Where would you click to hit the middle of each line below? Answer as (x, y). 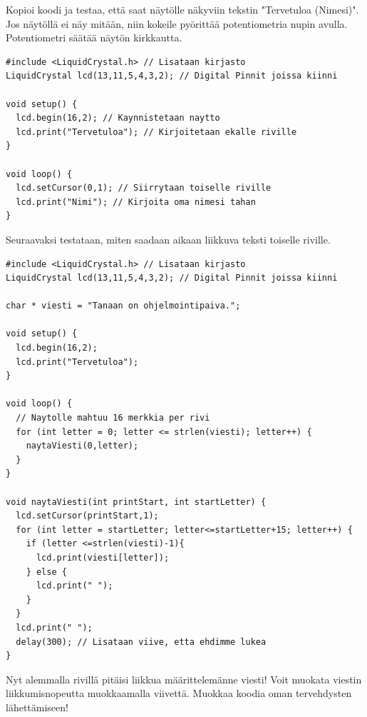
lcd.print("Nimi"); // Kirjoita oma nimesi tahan (136, 202)
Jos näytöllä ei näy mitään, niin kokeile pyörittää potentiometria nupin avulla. (177, 23)
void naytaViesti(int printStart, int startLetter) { (136, 502)
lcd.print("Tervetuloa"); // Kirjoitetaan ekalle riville (156, 132)
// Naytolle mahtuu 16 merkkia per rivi (113, 418)
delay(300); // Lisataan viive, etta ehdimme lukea (141, 642)
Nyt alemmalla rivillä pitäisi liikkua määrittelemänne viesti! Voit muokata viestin (184, 679)
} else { (46, 572)
